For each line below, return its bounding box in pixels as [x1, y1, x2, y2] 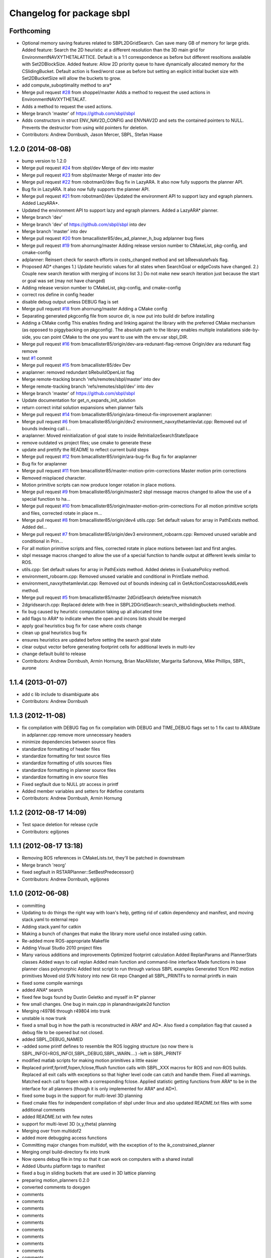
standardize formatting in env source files [22, 774, 108, 780]
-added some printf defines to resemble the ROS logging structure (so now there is [22, 1043, 194, 1049]
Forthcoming [9, 27, 51, 35]
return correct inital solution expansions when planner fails [22, 404, 144, 410]
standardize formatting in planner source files [22, 767, 116, 773]
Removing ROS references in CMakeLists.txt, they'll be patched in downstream [22, 855, 185, 861]
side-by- [241, 327, 260, 333]
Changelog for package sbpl [9, 8, 130, 19]
